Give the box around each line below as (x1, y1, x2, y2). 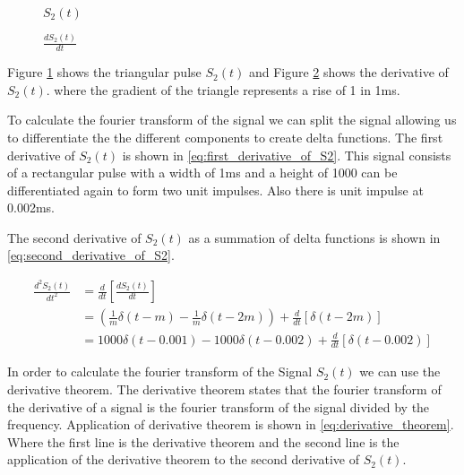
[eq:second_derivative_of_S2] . (7, 246, 175, 264)
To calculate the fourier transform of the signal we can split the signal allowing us (7, 110, 457, 129)
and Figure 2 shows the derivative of (248, 63, 449, 82)
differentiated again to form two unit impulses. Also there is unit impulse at (7, 180, 424, 199)
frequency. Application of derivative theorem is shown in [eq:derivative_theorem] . (7, 415, 454, 434)
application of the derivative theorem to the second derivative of (7, 450, 359, 469)
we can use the (359, 362, 441, 381)
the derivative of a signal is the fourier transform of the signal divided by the (7, 397, 430, 416)
